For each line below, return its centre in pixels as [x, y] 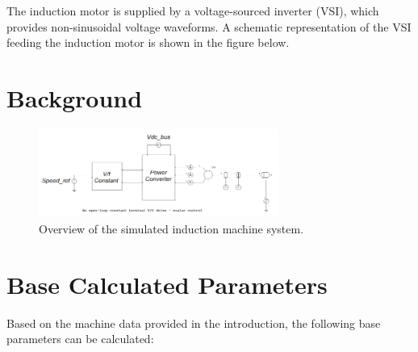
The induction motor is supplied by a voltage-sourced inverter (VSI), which [193, 10]
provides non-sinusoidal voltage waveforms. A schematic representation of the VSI [209, 26]
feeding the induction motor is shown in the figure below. [148, 42]
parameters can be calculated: [80, 339]
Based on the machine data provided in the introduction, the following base [194, 323]
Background [75, 97]
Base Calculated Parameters [167, 284]
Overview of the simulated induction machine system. [171, 229]
